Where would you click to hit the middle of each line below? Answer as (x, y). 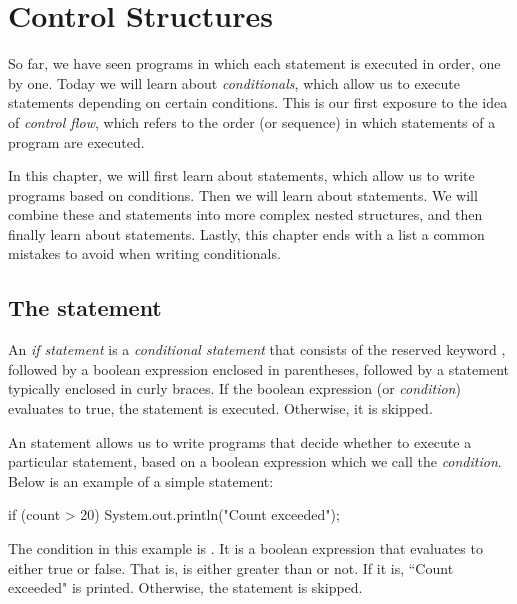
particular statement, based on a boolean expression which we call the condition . (255, 461)
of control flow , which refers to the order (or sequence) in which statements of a (252, 121)
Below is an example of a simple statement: (141, 480)
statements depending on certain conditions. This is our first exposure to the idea (258, 102)
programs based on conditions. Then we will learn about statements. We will (243, 194)
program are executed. (76, 141)
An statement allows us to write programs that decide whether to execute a (240, 441)
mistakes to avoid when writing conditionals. (144, 253)
